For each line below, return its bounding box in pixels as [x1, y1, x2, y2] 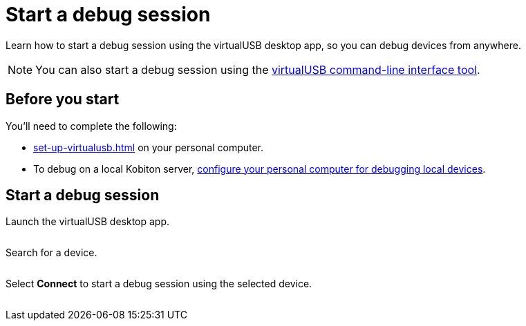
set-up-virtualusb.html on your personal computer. [33, 141, 264, 153]
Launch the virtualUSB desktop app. [6, 215, 170, 228]
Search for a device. [6, 247, 97, 259]
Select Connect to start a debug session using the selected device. [6, 278, 312, 290]
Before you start [6, 90, 120, 108]
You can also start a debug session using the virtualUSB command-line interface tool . [35, 62, 480, 77]
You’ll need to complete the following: [6, 119, 177, 132]
